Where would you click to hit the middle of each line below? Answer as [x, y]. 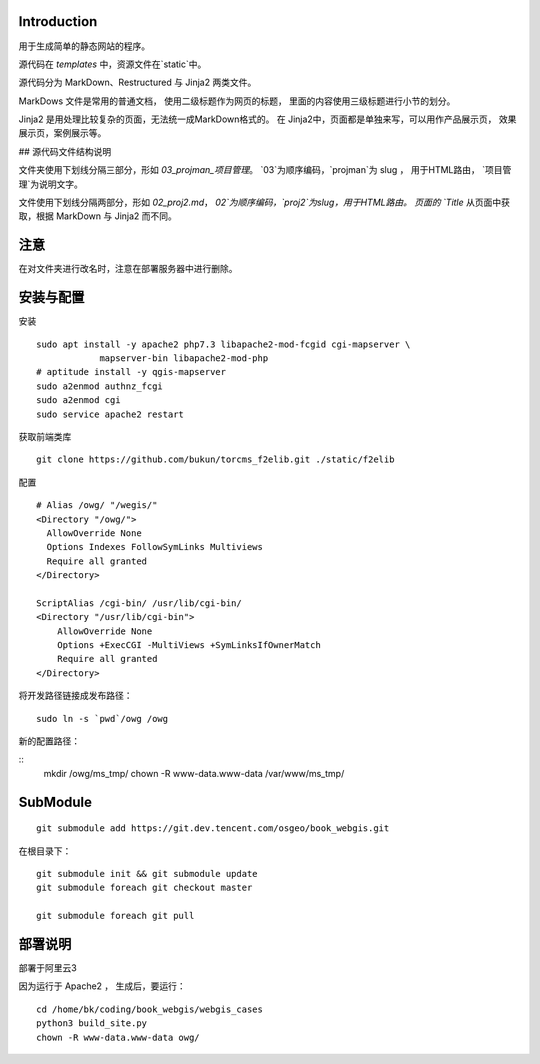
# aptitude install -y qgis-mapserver [131, 372]
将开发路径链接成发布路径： [75, 696]
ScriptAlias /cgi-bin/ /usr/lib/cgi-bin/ [139, 603]
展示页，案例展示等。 [62, 133]
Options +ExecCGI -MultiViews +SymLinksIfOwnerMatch [189, 645]
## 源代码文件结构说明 [65, 151]
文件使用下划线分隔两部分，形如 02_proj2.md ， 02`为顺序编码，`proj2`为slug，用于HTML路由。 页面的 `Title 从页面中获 [264, 202]
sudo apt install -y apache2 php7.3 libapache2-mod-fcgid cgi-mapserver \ [223, 344]
